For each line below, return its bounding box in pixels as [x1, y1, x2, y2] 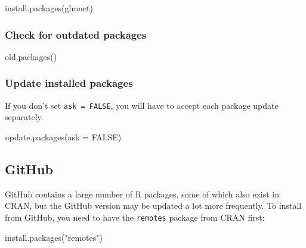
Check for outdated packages [5, 27, 147, 42]
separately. [5, 111, 44, 123]
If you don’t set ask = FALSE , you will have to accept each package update [5, 99, 279, 111]
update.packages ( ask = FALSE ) [5, 130, 122, 143]
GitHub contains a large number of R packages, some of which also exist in [5, 187, 279, 200]
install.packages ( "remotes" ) [5, 231, 103, 243]
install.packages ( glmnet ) [5, 2, 93, 14]
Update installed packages [5, 76, 133, 90]
